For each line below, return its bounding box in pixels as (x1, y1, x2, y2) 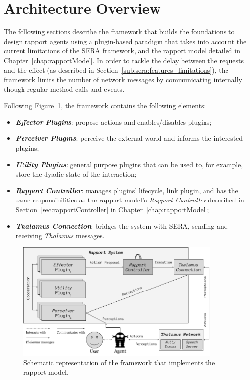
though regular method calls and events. (4, 84, 125, 94)
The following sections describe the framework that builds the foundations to (4, 26, 235, 37)
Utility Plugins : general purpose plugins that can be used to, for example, (15, 159, 243, 169)
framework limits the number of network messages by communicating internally (4, 74, 242, 85)
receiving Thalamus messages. (15, 230, 105, 241)
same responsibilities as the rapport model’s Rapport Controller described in (15, 195, 244, 205)
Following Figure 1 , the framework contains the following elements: (4, 100, 206, 111)
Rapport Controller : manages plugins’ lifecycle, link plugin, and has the (15, 185, 238, 195)
